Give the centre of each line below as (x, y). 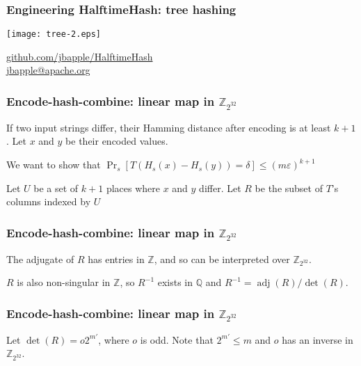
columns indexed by (49, 201)
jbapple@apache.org (48, 70)
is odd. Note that (177, 339)
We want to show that (54, 165)
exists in (175, 282)
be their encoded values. (117, 141)
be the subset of (289, 188)
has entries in (116, 258)
